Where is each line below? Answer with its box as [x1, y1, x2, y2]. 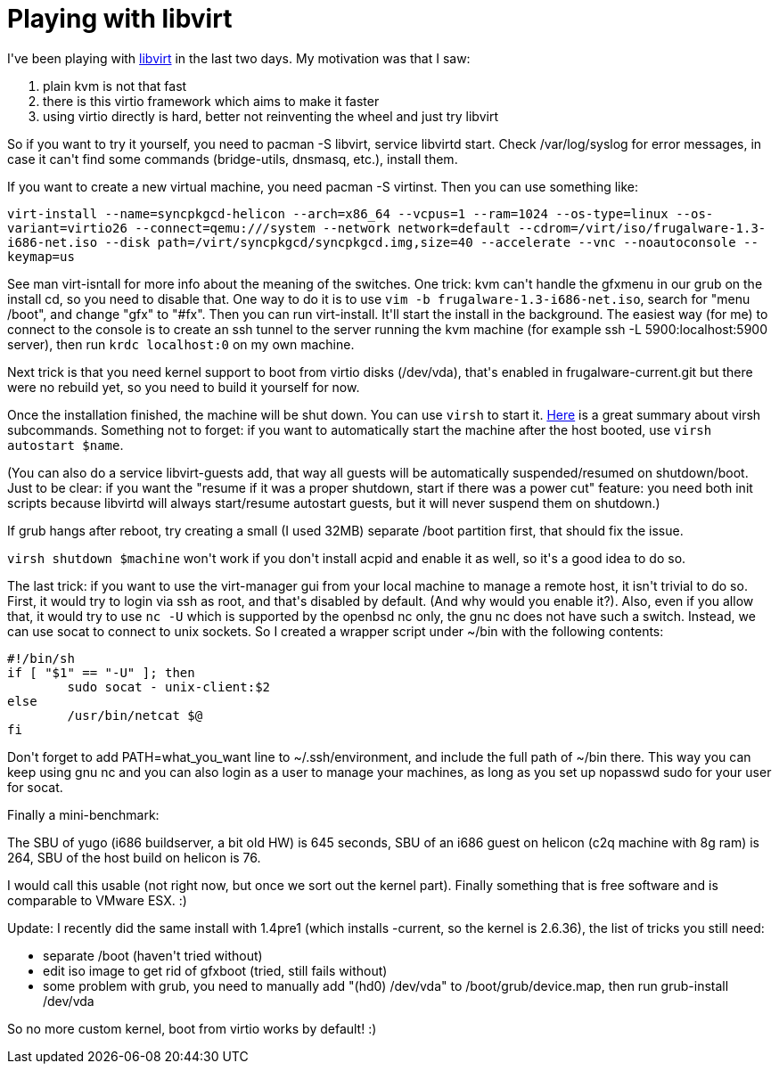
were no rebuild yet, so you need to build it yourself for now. [7, 379, 360, 395]
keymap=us [7, 249, 75, 264]
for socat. [7, 779, 63, 795]
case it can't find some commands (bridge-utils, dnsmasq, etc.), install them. [7, 151, 458, 167]
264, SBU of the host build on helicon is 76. [7, 849, 261, 865]
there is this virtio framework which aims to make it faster [43, 93, 380, 109]
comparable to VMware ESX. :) [7, 892, 187, 908]
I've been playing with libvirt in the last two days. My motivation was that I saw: [7, 50, 471, 66]
